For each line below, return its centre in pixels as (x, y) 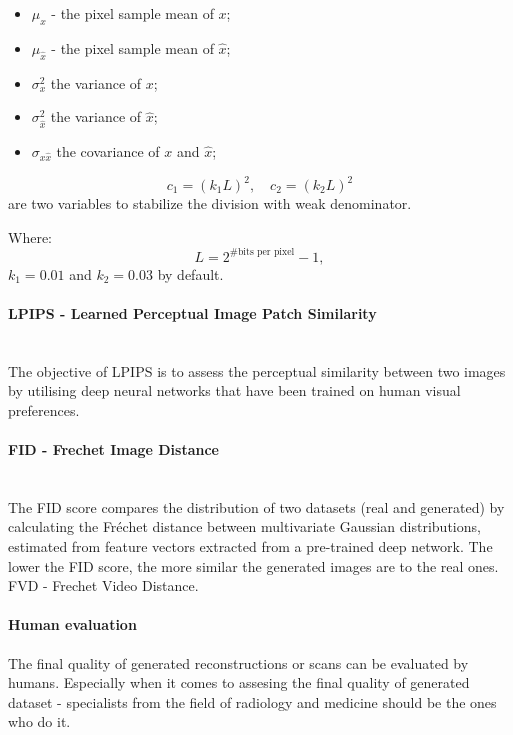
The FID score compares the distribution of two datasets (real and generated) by (256, 506)
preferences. (44, 409)
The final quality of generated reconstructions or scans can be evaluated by (238, 662)
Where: (30, 236)
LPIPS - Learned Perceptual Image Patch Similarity (192, 312)
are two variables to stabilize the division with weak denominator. (210, 203)
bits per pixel (266, 252)
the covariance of (108, 150)
